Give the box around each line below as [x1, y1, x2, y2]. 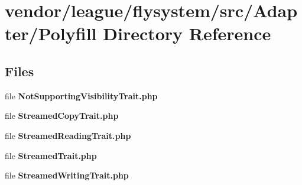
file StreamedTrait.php [5, 149, 97, 161]
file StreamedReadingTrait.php [5, 129, 131, 141]
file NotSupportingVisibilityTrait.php [5, 89, 158, 102]
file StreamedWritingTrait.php [5, 169, 129, 181]
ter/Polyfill [5, 21, 97, 46]
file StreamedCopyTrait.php [5, 109, 119, 122]
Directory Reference [103, 21, 271, 46]
